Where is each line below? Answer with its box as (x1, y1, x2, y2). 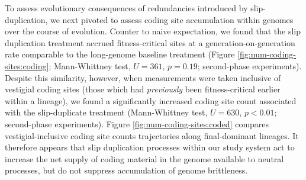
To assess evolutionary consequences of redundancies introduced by (5, 2, 248, 14)
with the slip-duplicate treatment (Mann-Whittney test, (5, 106, 208, 118)
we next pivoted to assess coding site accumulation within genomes (50, 13, 294, 25)
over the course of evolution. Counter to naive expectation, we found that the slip (5, 25, 301, 37)
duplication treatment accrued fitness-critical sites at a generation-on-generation (5, 36, 295, 49)
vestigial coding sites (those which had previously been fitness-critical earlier (5, 83, 281, 95)
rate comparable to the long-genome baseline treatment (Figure (5, 48, 235, 60)
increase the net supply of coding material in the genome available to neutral (5, 152, 284, 165)
